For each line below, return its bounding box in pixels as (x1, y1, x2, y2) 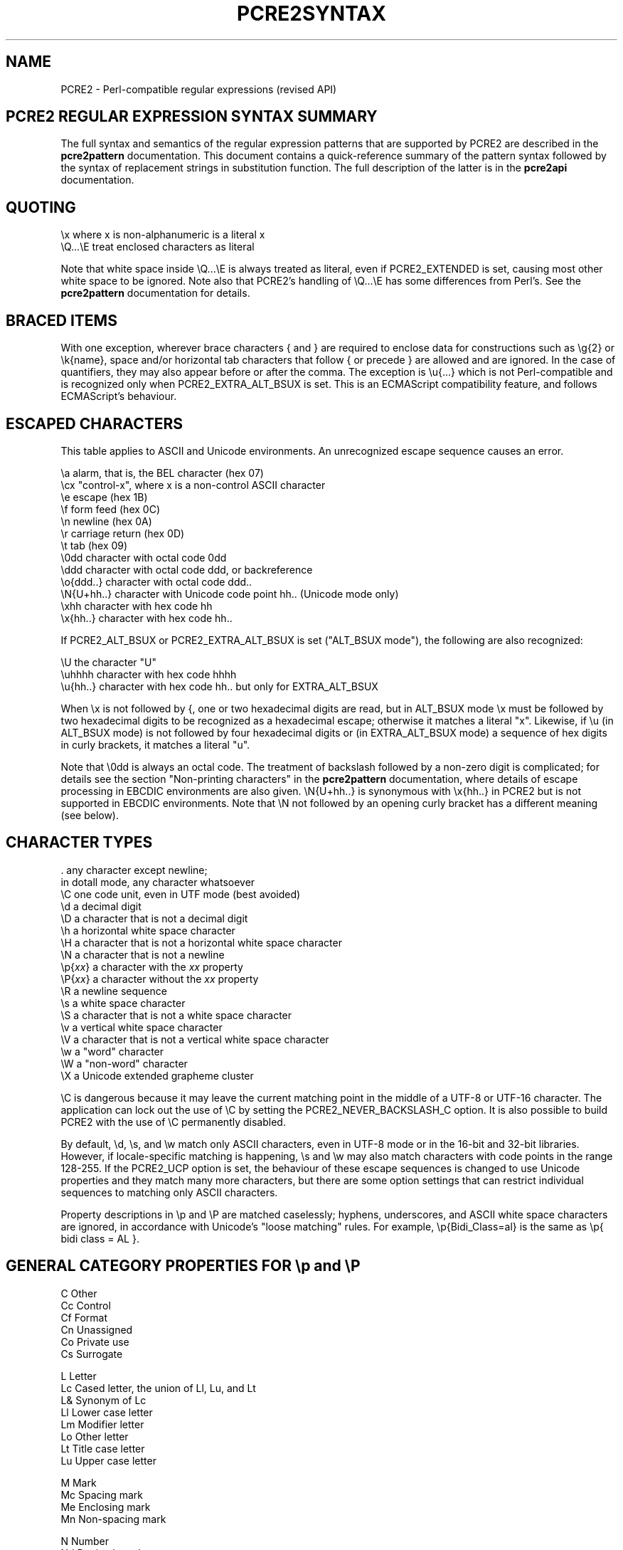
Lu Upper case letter (60, 1454, 156, 1467)
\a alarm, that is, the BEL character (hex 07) (60, 466, 264, 479)
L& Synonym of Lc (60, 1393, 147, 1406)
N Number (60, 1534, 109, 1547)
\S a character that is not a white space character (60, 1008, 292, 1021)
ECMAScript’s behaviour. (60, 390, 177, 403)
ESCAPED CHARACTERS (6, 414, 183, 433)
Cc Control (60, 1299, 111, 1312)
